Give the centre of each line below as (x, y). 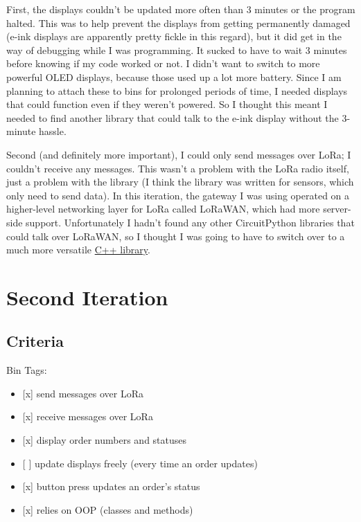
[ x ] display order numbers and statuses (105, 440)
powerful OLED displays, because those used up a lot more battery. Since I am (174, 76)
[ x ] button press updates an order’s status (111, 486)
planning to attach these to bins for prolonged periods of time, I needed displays (177, 90)
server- (337, 209)
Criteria (35, 341)
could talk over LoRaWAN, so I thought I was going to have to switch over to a (176, 236)
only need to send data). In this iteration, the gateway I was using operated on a (178, 195)
